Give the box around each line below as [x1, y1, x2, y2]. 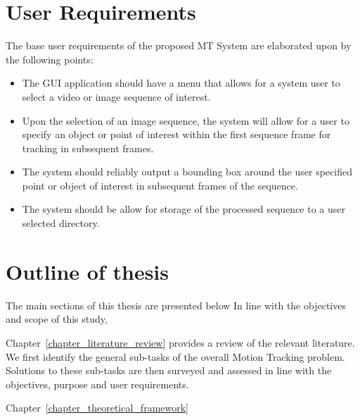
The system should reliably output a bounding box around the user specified [22, 164, 352, 179]
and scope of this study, [6, 311, 108, 326]
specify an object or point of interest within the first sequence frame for [22, 127, 331, 142]
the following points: [6, 51, 94, 66]
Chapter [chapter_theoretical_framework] [6, 400, 188, 415]
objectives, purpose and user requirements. [6, 376, 189, 391]
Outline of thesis [6, 257, 169, 285]
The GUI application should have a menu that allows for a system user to [22, 75, 340, 90]
